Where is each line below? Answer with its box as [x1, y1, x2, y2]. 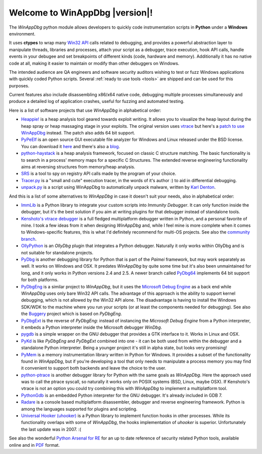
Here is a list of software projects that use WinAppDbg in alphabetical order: [9, 107, 162, 113]
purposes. [9, 83, 30, 88]
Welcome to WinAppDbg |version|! [9, 7, 153, 18]
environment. [9, 31, 36, 36]
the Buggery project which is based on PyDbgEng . [21, 311, 122, 317]
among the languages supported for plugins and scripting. [21, 406, 138, 412]
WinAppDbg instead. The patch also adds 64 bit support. [21, 130, 135, 136]
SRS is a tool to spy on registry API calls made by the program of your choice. [21, 170, 177, 177]
